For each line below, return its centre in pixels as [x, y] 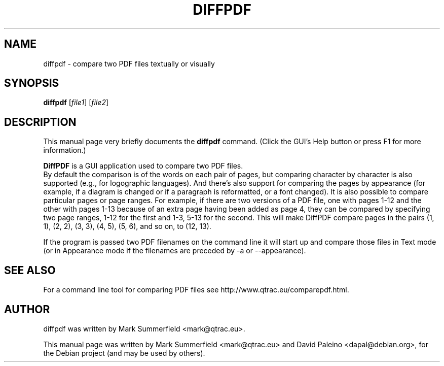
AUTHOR [27, 309]
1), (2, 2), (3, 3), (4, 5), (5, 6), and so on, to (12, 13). [127, 226]
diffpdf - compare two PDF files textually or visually [129, 63]
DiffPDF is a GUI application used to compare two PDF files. [143, 166]
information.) [65, 150]
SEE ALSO [30, 270]
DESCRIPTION [40, 122]
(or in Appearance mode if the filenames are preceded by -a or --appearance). [175, 251]
